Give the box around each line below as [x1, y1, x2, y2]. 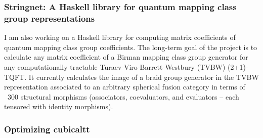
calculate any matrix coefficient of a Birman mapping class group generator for [4, 52, 248, 62]
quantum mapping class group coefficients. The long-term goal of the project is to [4, 41, 257, 52]
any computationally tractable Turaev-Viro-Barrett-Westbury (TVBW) [4, 61, 226, 72]
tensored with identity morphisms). [4, 101, 113, 112]
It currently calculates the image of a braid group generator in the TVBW [28, 71, 259, 82]
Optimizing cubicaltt [4, 122, 90, 135]
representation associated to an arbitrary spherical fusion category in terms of [4, 81, 245, 92]
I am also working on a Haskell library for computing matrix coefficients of [4, 32, 236, 42]
